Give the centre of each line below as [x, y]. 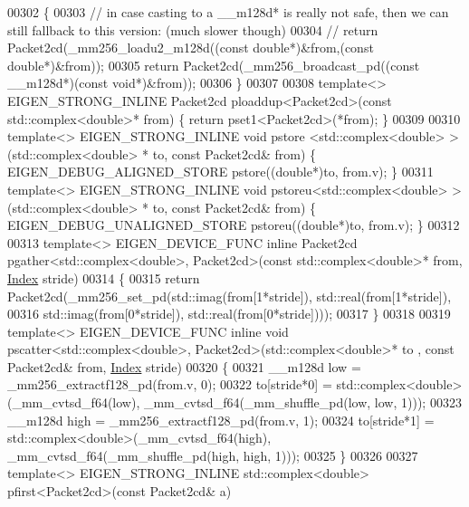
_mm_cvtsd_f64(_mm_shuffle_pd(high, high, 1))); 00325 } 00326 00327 [213, 455]
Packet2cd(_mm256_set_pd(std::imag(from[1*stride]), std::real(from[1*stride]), [230, 296]
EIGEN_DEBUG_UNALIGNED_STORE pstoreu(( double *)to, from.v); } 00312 [234, 225]
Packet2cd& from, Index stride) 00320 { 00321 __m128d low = [184, 366]
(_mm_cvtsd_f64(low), [74, 402]
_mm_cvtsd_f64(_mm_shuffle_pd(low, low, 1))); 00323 [302, 402]
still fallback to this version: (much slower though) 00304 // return [193, 29]
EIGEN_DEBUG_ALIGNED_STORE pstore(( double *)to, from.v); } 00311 [220, 172]
